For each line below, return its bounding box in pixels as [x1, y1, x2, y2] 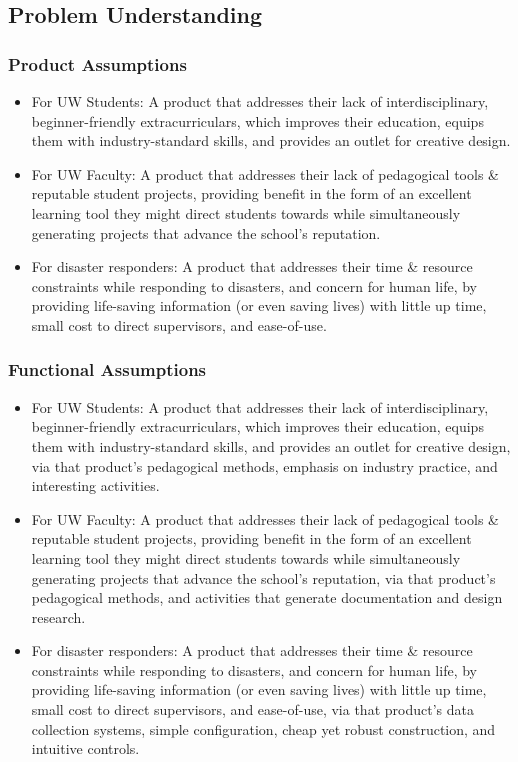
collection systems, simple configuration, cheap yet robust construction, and [31, 718, 496, 739]
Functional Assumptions [8, 357, 207, 382]
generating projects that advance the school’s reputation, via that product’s [31, 567, 496, 588]
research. [31, 606, 86, 627]
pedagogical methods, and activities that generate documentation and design [31, 587, 503, 608]
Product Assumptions [8, 51, 187, 76]
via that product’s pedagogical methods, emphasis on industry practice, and [31, 455, 498, 476]
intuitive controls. [31, 738, 140, 759]
